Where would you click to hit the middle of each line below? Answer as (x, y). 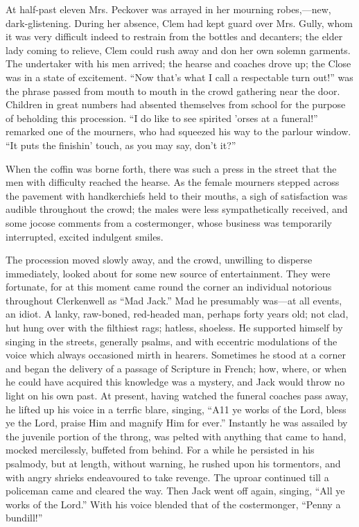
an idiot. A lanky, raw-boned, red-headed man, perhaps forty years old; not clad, (177, 314)
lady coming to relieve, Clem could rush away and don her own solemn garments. (178, 50)
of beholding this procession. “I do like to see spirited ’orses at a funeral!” (162, 118)
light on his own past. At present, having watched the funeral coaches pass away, (177, 396)
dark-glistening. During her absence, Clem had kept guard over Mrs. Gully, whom (179, 23)
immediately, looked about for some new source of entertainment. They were (168, 273)
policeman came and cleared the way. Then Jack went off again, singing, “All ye (175, 491)
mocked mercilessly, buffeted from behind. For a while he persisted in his (160, 450)
